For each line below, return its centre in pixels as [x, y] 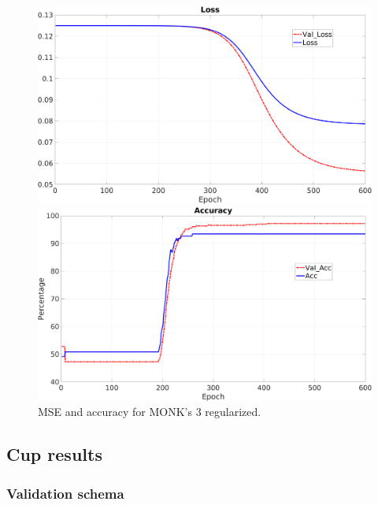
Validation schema [65, 493]
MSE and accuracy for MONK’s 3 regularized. [150, 412]
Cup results [54, 454]
